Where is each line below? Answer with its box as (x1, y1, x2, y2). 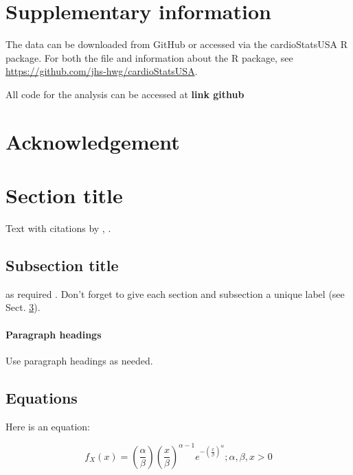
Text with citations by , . (5, 221, 111, 235)
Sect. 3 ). (5, 300, 41, 314)
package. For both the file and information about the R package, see (5, 50, 293, 65)
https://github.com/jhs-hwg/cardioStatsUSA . (5, 64, 198, 78)
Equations (5, 386, 78, 408)
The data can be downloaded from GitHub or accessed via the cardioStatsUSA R (5, 37, 348, 51)
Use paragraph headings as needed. (5, 353, 153, 367)
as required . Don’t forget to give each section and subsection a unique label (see (5, 286, 345, 301)
